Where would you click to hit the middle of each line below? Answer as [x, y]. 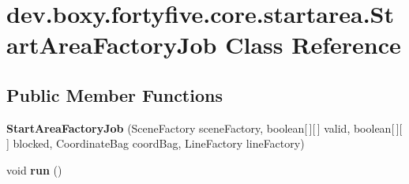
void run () [34, 169]
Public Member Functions [114, 94]
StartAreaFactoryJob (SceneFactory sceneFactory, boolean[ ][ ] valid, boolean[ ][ [204, 128]
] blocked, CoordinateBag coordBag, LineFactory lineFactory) [156, 143]
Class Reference [313, 45]
